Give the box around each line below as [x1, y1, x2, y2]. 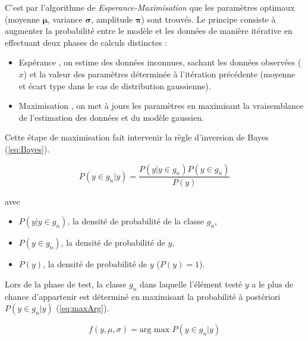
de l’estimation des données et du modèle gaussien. [18, 111, 204, 123]
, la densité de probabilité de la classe [67, 215, 205, 227]
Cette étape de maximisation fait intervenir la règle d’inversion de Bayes [5, 131, 269, 143]
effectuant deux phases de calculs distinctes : [5, 36, 167, 48]
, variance [48, 12, 83, 25]
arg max [139, 326, 169, 334]
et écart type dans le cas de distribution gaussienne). [18, 79, 211, 92]
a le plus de [252, 277, 294, 290]
